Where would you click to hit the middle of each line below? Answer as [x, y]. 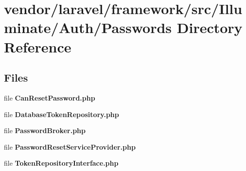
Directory [210, 27]
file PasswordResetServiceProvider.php [70, 146]
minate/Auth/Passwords [88, 27]
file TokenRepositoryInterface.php [61, 163]
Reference [38, 46]
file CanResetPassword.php [50, 97]
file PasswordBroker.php [45, 130]
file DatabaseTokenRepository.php [61, 114]
